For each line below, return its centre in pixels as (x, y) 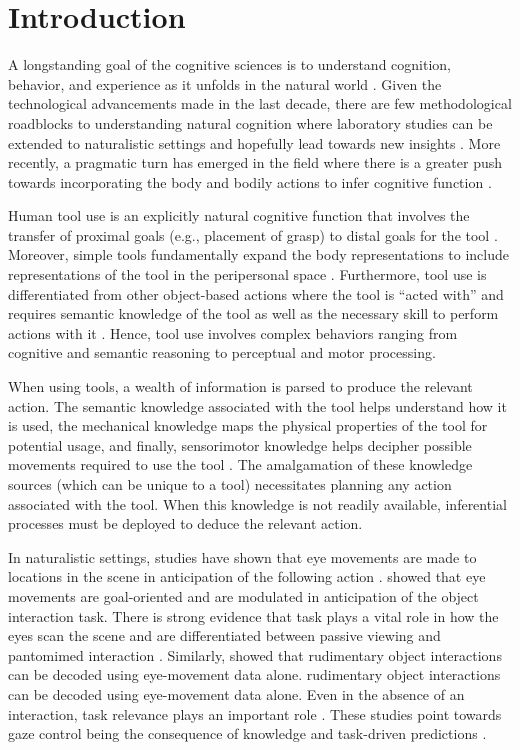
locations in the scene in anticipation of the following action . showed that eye (247, 576)
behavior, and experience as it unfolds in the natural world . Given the (225, 83)
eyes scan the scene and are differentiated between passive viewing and (224, 635)
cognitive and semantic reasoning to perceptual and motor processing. (222, 352)
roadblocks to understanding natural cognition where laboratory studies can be (250, 122)
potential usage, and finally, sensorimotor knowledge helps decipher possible (240, 444)
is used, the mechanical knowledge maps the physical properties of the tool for (248, 425)
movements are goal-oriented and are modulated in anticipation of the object (243, 595)
